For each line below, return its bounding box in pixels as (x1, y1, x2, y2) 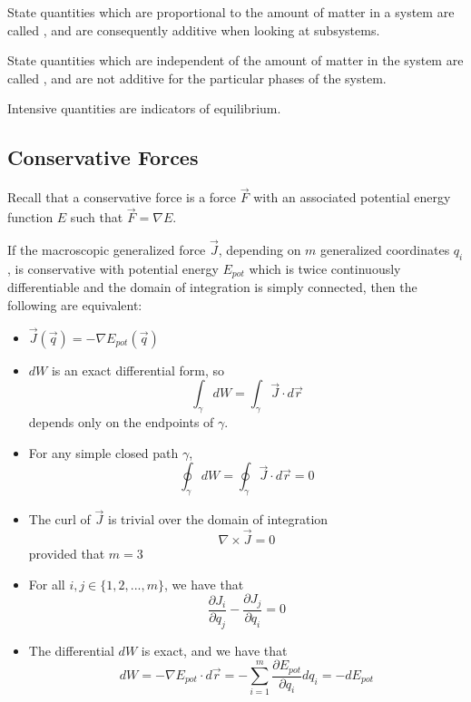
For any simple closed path (28, 443, 179, 462)
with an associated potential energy (253, 188, 451, 207)
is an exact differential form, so (51, 360, 224, 379)
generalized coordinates (320, 240, 450, 259)
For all (28, 574, 65, 593)
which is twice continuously (249, 258, 401, 278)
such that (70, 208, 123, 227)
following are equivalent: (7, 295, 142, 314)
